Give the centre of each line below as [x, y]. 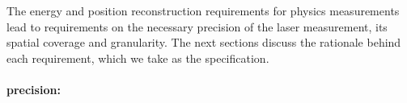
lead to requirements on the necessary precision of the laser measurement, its [197, 26]
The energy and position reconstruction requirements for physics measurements [203, 10]
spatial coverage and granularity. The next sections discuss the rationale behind [204, 42]
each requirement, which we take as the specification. [138, 58]
